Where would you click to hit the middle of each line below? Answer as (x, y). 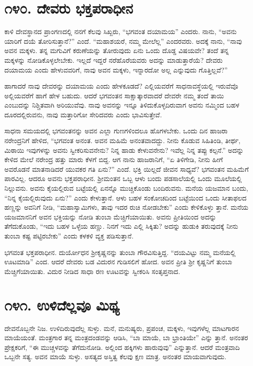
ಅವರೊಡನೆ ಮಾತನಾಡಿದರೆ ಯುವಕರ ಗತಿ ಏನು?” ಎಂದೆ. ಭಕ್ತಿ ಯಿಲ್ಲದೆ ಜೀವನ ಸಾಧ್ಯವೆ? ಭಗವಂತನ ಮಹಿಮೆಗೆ (127, 169)
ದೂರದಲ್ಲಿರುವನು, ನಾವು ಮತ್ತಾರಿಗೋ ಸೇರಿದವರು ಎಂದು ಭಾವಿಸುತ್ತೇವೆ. (83, 114)
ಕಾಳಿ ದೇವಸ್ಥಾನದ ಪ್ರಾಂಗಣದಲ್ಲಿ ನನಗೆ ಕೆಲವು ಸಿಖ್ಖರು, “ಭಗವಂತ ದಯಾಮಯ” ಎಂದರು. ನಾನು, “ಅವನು (121, 31)
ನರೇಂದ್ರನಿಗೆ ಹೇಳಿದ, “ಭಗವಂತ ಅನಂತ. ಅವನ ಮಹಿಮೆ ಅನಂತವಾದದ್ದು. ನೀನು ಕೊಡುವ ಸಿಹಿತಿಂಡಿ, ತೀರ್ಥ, (123, 140)
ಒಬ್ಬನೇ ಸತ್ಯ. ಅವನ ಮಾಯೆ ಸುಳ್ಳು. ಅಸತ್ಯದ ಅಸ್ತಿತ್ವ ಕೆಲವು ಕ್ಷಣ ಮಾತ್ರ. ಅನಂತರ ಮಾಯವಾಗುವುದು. (115, 357)
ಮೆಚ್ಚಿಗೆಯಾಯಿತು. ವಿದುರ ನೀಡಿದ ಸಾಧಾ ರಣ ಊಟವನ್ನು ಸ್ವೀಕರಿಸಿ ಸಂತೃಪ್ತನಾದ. (92, 271)
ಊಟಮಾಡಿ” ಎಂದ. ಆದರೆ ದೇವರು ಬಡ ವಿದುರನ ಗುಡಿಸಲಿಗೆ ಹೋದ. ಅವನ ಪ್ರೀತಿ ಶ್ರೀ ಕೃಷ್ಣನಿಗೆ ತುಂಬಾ (118, 262)
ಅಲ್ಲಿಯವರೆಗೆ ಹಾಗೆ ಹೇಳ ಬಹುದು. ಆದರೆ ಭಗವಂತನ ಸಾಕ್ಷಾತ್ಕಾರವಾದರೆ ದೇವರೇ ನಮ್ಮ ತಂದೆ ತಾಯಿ (114, 95)
